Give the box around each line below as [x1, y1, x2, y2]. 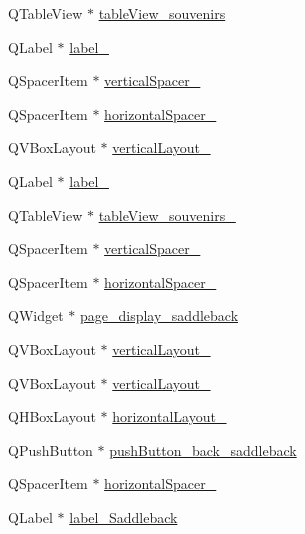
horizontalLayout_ [112, 406, 227, 427]
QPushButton [8, 439, 93, 460]
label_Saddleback [69, 506, 178, 527]
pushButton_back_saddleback [109, 439, 297, 460]
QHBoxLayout [8, 406, 96, 427]
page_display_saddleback [79, 305, 239, 326]
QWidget [8, 305, 64, 326]
